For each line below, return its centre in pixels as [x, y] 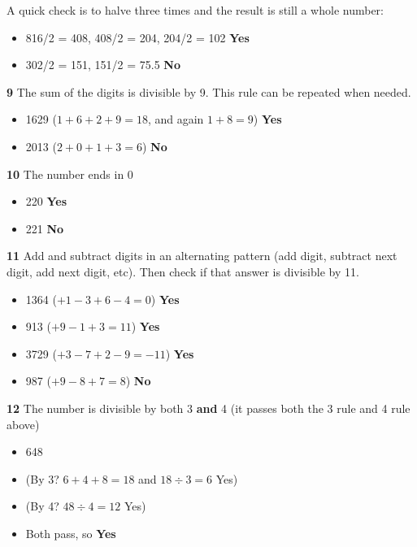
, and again [176, 119]
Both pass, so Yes [71, 533]
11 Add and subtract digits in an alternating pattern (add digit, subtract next [202, 256]
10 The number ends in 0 [70, 174]
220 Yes [46, 201]
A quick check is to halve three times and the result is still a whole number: [195, 10]
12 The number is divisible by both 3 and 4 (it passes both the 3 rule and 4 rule [208, 408]
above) [23, 424]
